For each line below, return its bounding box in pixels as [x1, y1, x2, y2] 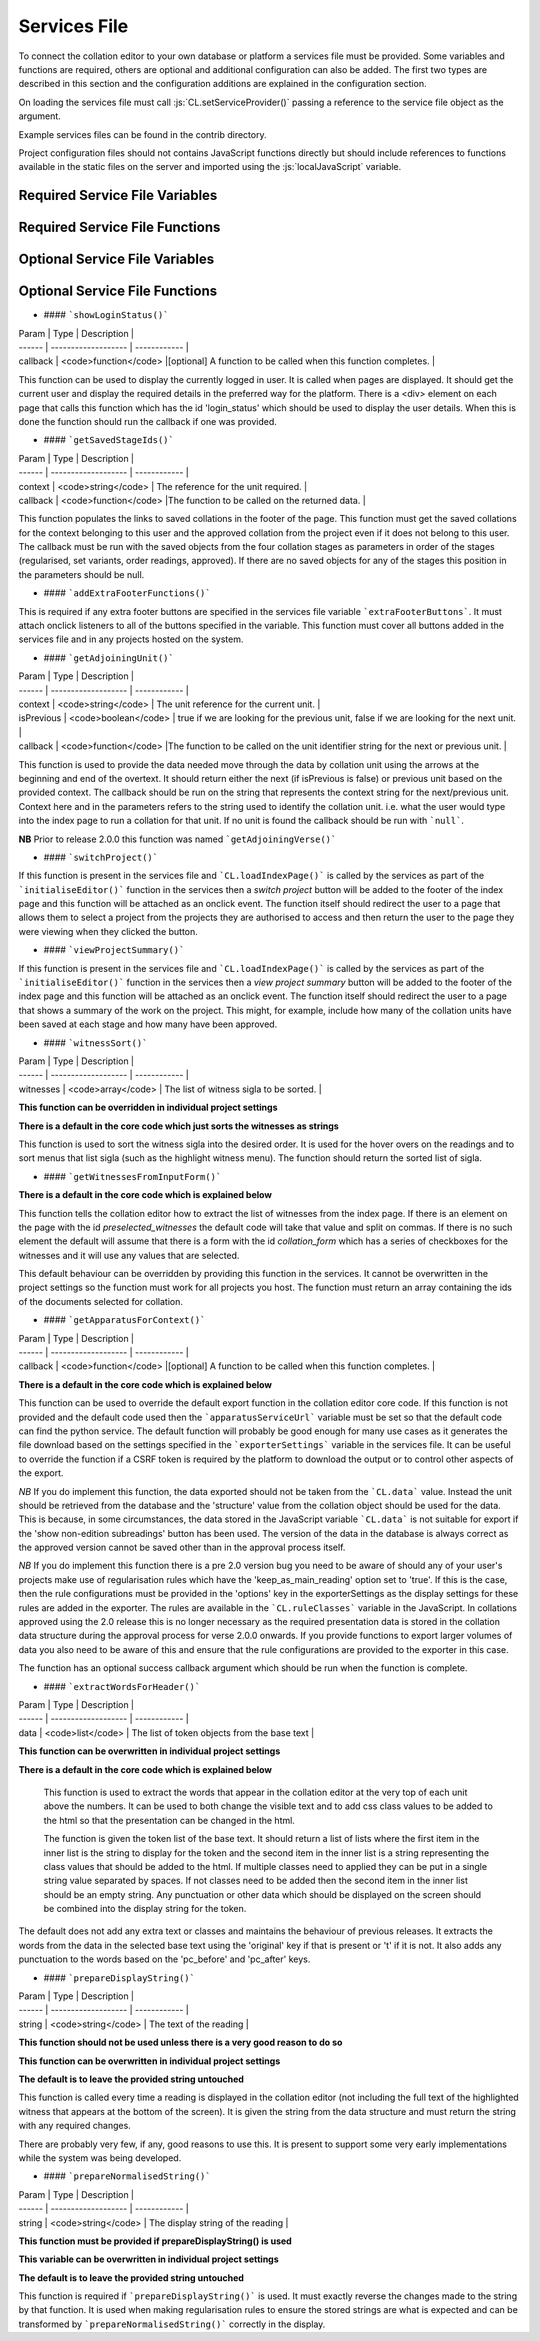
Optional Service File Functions [18, 283, 218, 300]
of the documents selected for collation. [18, 1295, 184, 1307]
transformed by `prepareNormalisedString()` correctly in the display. [18, 2318, 326, 2330]
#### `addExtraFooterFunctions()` [43, 587, 211, 599]
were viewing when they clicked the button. [18, 925, 199, 937]
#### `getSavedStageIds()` [43, 434, 174, 446]
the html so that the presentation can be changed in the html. [43, 1814, 295, 1826]
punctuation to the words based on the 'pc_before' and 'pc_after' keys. [18, 1953, 311, 1965]
